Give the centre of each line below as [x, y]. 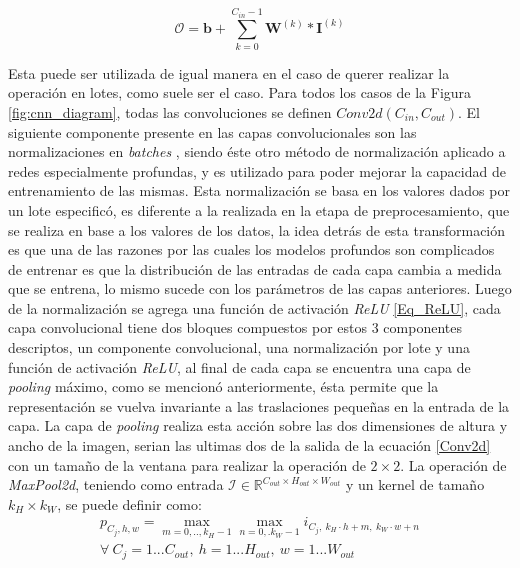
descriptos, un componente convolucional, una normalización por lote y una [239, 347]
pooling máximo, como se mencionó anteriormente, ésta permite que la [223, 386]
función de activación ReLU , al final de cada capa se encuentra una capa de [239, 366]
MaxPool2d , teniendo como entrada [116, 484]
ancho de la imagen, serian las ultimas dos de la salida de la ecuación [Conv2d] [249, 445]
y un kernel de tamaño [415, 484]
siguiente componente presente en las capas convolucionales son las [212, 131]
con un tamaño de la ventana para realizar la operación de [187, 464]
